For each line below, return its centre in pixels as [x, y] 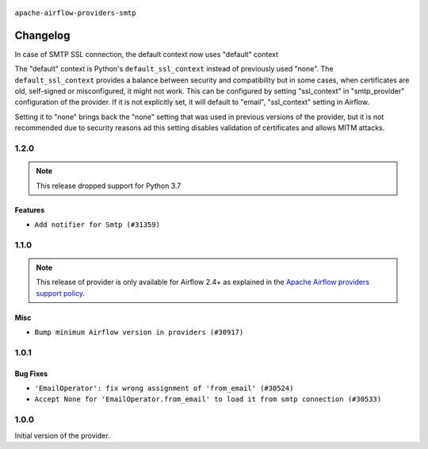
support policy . [60, 293]
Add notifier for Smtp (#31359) [97, 224]
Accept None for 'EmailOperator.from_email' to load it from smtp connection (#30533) [208, 399]
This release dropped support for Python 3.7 [109, 186]
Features [30, 209]
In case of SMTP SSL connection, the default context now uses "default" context [147, 54]
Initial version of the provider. [62, 436]
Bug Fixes [31, 374]
